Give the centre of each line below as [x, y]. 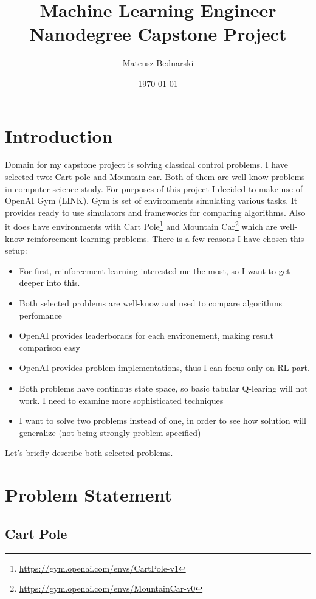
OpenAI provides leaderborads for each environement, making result [146, 335]
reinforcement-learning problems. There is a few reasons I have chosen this [166, 238]
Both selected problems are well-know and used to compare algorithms [151, 303]
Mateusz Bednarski [158, 63]
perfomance [40, 315]
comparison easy [50, 347]
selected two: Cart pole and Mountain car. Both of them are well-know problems [155, 177]
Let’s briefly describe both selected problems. [89, 453]
